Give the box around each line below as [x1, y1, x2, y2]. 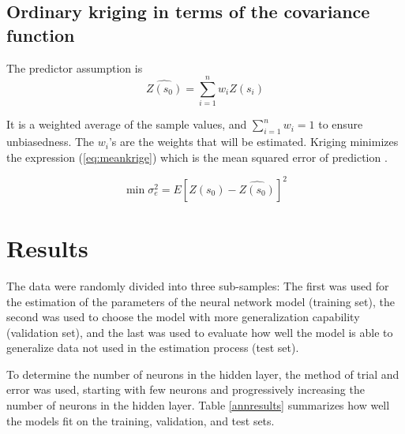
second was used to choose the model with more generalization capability [6, 309, 360, 325]
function [6, 22, 75, 47]
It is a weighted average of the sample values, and [6, 116, 247, 133]
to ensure [318, 116, 363, 133]
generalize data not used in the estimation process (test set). [6, 339, 299, 356]
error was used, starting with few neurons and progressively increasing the [6, 381, 365, 398]
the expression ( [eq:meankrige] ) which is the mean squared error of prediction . [6, 148, 388, 165]
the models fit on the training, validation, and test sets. [6, 412, 275, 428]
